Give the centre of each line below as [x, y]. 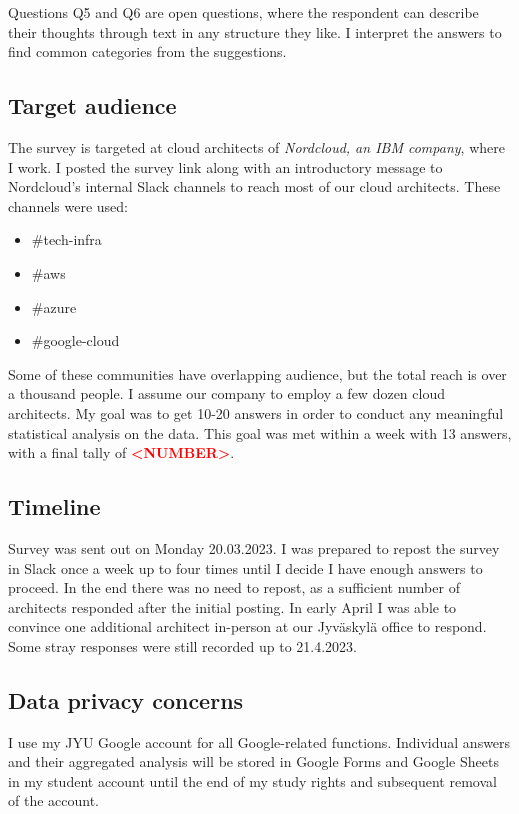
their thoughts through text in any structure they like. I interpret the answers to [255, 31]
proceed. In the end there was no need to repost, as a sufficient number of [234, 587]
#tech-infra [66, 239]
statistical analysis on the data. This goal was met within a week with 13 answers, [260, 432]
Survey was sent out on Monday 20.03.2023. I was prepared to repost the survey [254, 547]
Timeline [54, 506]
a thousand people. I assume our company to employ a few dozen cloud [226, 393]
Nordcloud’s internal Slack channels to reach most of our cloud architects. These [254, 186]
